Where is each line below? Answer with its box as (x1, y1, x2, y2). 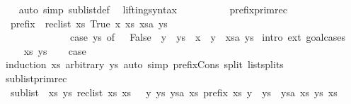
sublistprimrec (5, 70, 67, 85)
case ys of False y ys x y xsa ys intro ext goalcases (69, 30, 345, 44)
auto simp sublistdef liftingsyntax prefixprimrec (18, 2, 287, 16)
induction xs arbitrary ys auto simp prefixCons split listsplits (5, 57, 284, 72)
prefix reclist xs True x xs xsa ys (10, 15, 168, 30)
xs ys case (23, 43, 86, 58)
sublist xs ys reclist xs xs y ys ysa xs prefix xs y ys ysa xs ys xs (10, 84, 338, 99)
